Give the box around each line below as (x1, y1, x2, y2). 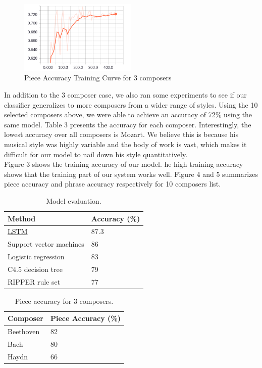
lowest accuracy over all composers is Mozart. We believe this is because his (4, 129, 239, 140)
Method (8, 213, 36, 223)
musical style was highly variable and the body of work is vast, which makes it (4, 139, 247, 150)
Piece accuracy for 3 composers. (15, 295, 114, 306)
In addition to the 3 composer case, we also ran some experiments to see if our (4, 89, 247, 100)
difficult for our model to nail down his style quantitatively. (4, 149, 188, 159)
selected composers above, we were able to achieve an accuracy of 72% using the (4, 109, 252, 120)
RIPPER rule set (8, 276, 61, 287)
